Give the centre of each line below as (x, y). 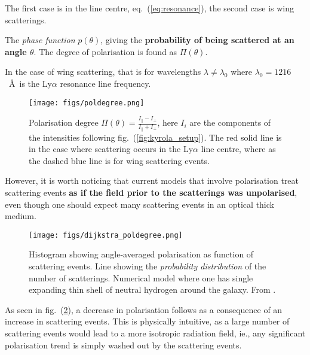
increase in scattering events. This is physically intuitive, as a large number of (147, 321)
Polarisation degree (64, 122)
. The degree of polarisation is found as (105, 51)
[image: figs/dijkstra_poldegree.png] (106, 235)
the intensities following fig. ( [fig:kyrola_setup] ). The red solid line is (155, 137)
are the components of (230, 122)
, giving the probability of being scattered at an (197, 40)
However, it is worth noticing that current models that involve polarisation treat (152, 180)
